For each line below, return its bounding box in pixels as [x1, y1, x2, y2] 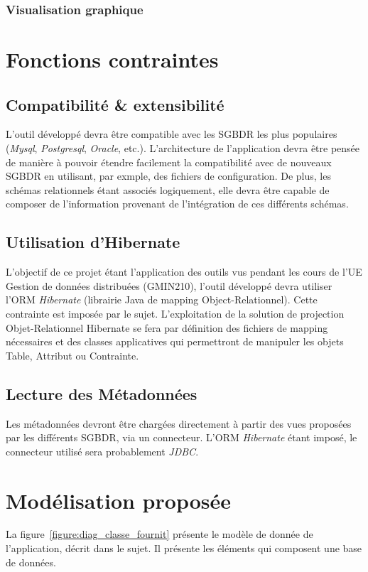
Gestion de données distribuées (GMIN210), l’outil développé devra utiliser [6, 278, 332, 293]
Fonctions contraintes [6, 45, 219, 74]
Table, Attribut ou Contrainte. [6, 347, 139, 362]
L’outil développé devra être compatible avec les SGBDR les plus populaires [6, 126, 337, 141]
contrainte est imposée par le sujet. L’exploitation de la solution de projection [6, 306, 345, 320]
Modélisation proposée [6, 485, 231, 514]
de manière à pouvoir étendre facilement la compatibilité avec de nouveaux [6, 154, 332, 169]
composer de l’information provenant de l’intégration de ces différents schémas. [6, 196, 349, 211]
